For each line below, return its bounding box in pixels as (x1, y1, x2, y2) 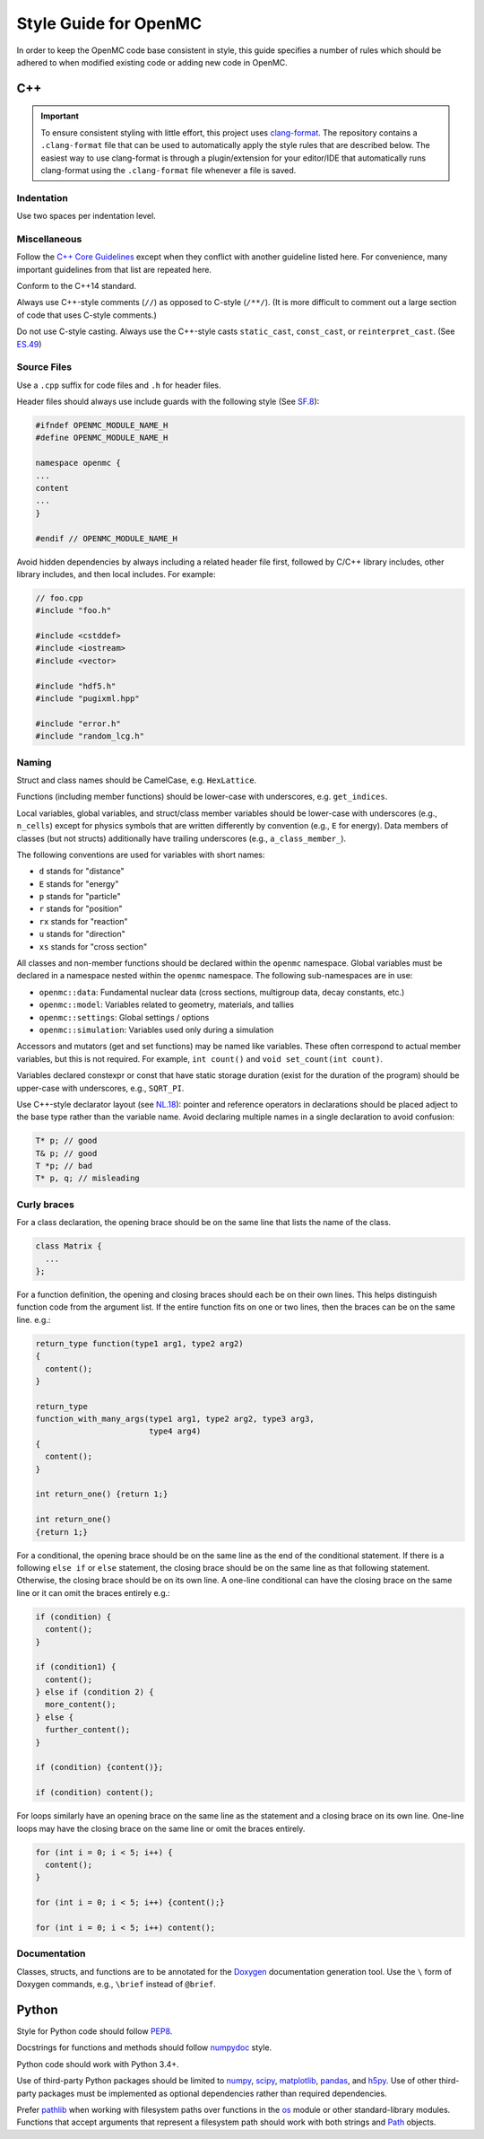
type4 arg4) (148, 1426, 202, 1436)
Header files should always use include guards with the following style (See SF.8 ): (16, 396, 320, 408)
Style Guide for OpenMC (16, 13, 202, 33)
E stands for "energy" (39, 878, 119, 889)
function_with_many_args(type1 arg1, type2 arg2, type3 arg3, (35, 1414, 315, 1425)
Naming (16, 756, 52, 768)
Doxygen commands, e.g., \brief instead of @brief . (16, 1979, 216, 1990)
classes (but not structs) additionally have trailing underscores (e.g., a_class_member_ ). (16, 833, 347, 844)
